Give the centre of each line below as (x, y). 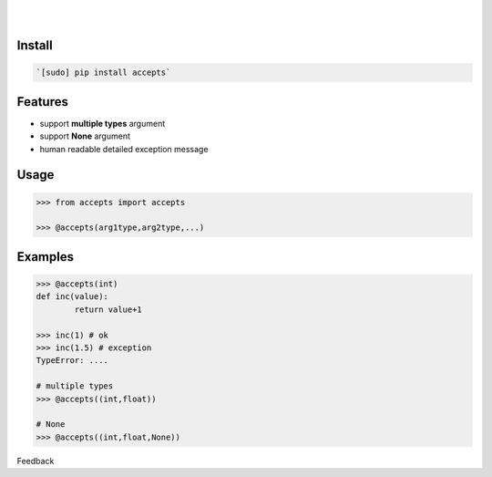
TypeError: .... (72, 361)
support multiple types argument (102, 123)
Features (42, 102)
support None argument (85, 136)
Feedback (36, 461)
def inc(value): (72, 297)
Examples (46, 257)
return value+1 (108, 309)
